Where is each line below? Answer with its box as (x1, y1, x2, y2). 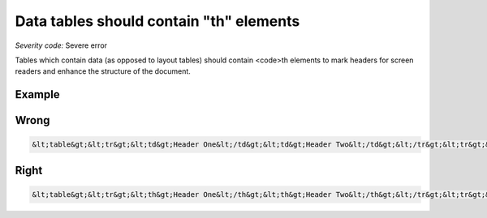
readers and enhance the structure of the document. (15, 66, 191, 76)
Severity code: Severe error (15, 41, 108, 50)
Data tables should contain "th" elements (15, 12, 300, 30)
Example (15, 88, 60, 101)
